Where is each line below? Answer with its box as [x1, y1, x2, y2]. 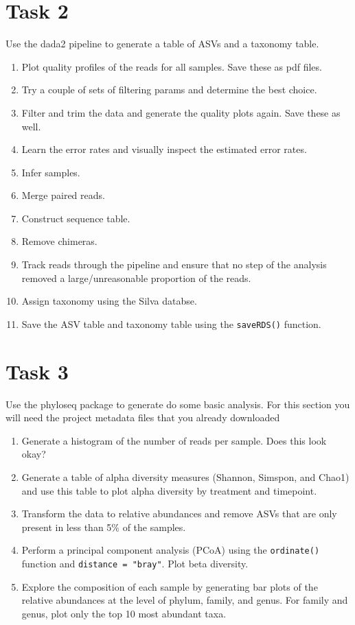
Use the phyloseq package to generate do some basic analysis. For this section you [5, 397, 350, 411]
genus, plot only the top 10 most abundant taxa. [21, 606, 227, 620]
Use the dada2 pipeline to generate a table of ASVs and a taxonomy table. [5, 36, 319, 51]
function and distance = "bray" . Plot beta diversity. [21, 556, 249, 571]
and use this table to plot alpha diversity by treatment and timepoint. [21, 483, 317, 497]
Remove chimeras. [21, 234, 98, 248]
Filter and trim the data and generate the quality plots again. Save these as [21, 105, 341, 119]
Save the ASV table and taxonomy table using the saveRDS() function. [21, 316, 321, 331]
